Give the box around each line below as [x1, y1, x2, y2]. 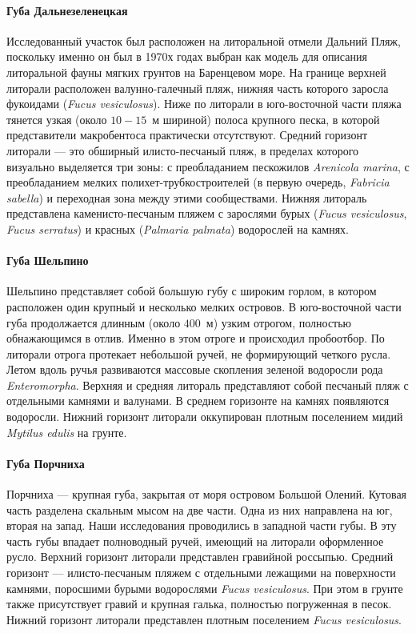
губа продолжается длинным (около [6, 314, 181, 331]
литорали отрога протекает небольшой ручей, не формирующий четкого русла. [6, 345, 391, 362]
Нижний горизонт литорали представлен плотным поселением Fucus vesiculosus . [6, 611, 402, 627]
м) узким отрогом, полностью [206, 314, 352, 331]
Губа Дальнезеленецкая [6, 2, 128, 18]
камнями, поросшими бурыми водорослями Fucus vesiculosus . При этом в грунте [6, 579, 403, 596]
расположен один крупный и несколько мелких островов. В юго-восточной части [6, 298, 402, 314]
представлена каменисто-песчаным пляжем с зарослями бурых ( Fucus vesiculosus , [6, 205, 407, 222]
